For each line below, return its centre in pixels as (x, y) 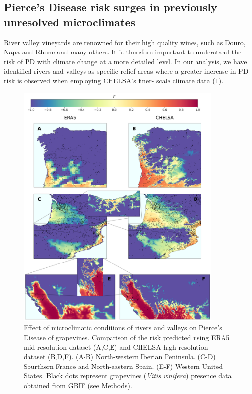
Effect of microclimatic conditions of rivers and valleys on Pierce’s (123, 328)
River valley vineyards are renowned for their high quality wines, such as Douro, (125, 42)
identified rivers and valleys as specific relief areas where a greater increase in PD (126, 71)
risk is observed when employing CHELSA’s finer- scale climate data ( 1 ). (114, 80)
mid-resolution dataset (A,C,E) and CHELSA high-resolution (116, 347)
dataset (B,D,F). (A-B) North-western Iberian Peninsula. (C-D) (120, 356)
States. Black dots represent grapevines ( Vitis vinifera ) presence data (128, 376)
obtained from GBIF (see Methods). (78, 385)
